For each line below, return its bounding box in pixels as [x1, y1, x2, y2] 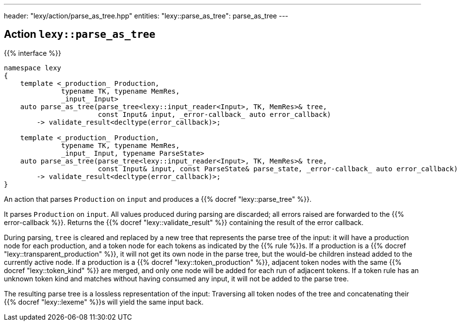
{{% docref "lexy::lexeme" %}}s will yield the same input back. [4, 297, 204, 306]
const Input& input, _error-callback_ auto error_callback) [98, 110, 331, 118]
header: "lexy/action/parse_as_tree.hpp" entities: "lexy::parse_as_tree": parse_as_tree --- [4, 12, 289, 20]
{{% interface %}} [4, 49, 61, 57]
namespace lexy [4, 64, 62, 72]
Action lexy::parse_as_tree [4, 28, 156, 41]
